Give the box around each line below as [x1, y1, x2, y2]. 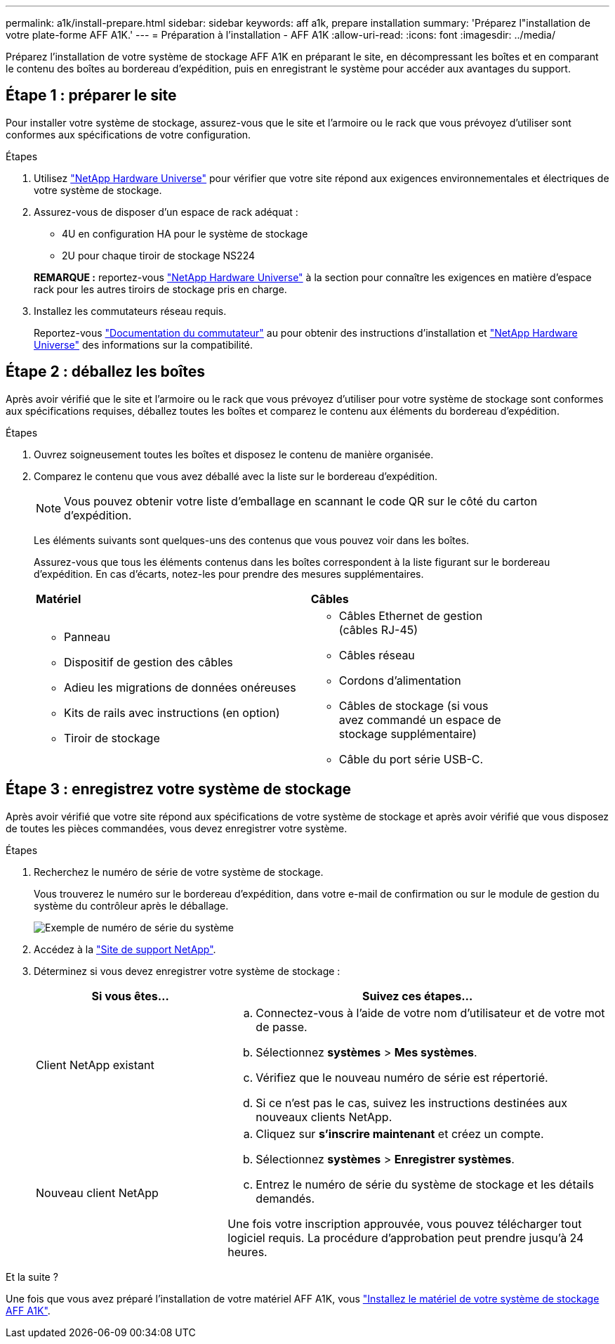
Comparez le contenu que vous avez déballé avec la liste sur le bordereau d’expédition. [34, 470, 437, 482]
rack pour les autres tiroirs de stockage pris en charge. [34, 283, 287, 295]
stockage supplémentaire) [338, 726, 477, 741]
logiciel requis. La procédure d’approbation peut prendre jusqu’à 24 [227, 1230, 584, 1245]
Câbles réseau [338, 647, 415, 662]
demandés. [256, 1191, 315, 1206]
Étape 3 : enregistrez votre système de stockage [6, 780, 352, 799]
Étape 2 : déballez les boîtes [6, 363, 206, 381]
